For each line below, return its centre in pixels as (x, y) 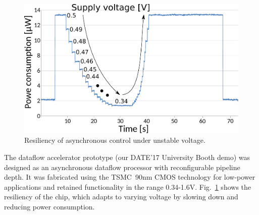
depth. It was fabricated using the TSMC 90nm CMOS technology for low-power (130, 177)
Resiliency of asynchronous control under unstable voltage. (115, 140)
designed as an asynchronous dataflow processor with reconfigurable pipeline (122, 167)
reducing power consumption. (49, 206)
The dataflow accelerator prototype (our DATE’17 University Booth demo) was (127, 157)
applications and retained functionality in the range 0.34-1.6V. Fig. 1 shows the (128, 186)
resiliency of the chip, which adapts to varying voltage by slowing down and (121, 197)
